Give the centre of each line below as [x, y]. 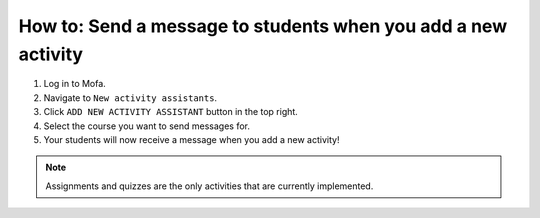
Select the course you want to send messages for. [146, 126]
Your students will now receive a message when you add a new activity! [191, 139]
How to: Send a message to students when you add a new [263, 26]
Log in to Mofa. [75, 84]
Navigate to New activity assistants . [130, 97]
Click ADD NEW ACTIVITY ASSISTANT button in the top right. [171, 112]
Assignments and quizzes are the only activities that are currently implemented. [209, 186]
